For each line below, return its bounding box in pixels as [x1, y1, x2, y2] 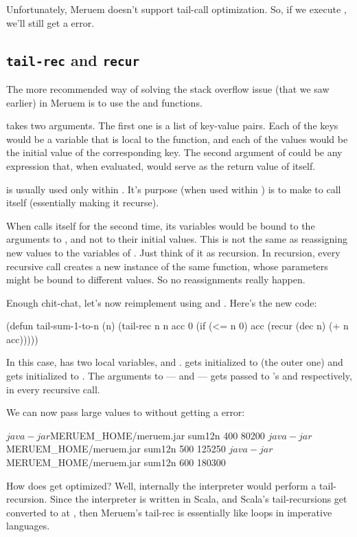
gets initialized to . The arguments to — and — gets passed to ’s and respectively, [6, 369, 352, 383]
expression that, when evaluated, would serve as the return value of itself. [6, 158, 316, 173]
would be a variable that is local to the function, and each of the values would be [6, 131, 348, 146]
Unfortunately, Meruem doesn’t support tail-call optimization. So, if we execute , [6, 2, 347, 16]
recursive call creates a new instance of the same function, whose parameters [6, 259, 328, 273]
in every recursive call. [6, 382, 100, 396]
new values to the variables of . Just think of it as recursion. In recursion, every [6, 245, 341, 259]
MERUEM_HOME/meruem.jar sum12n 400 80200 [50, 428, 265, 442]
